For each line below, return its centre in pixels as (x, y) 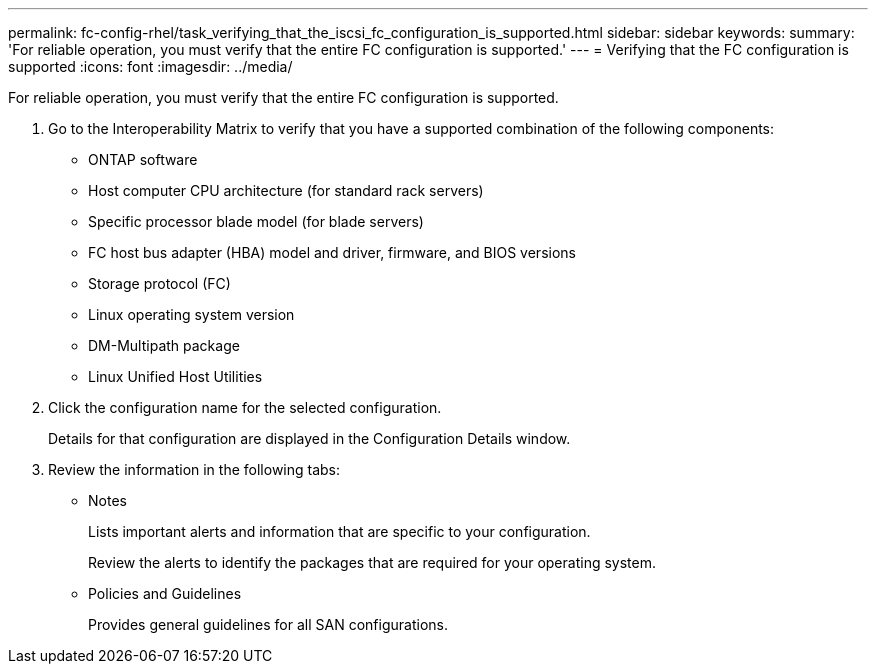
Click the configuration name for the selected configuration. (245, 407)
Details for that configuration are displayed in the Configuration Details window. (309, 438)
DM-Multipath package (164, 345)
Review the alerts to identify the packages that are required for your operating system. (372, 562)
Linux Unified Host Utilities (175, 376)
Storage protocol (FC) (159, 283)
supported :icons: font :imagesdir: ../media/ (150, 66)
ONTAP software (143, 159)
